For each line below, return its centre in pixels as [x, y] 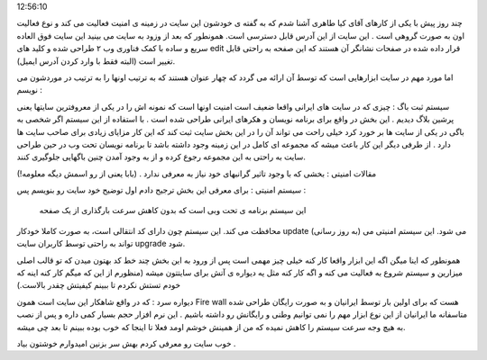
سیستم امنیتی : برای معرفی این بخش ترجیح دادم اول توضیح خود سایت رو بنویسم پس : [161, 190]
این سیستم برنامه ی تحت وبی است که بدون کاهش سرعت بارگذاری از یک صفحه [173, 211]
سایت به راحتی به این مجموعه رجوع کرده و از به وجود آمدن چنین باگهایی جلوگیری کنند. [161, 157]
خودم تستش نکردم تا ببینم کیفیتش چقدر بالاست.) [98, 285]
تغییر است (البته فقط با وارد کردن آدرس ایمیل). [96, 61]
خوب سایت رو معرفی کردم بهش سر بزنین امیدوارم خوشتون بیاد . [126, 343]
